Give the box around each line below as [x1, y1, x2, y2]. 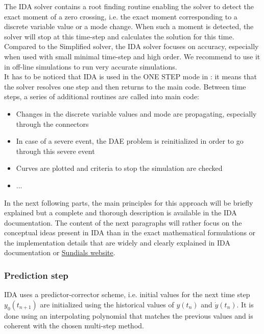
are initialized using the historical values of [40, 299, 174, 309]
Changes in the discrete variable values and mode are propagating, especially [16, 108, 257, 119]
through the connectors [16, 118, 89, 129]
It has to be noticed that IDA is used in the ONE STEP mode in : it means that [4, 71, 257, 82]
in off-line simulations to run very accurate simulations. [4, 61, 177, 72]
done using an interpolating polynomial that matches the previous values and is [4, 310, 253, 321]
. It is [236, 299, 254, 309]
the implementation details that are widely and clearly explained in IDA [4, 237, 230, 248]
